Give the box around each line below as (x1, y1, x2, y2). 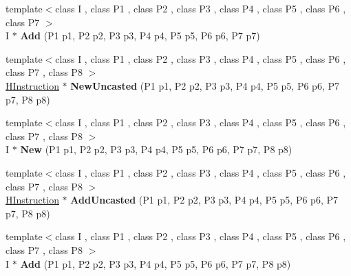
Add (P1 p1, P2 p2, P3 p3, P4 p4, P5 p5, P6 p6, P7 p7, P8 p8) (20, 256, 291, 270)
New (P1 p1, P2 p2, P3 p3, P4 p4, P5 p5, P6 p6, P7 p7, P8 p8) (20, 142, 292, 157)
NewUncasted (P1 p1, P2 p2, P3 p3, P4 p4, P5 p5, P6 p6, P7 (70, 78, 339, 92)
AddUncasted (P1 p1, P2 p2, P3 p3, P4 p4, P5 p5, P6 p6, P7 (70, 193, 338, 207)
